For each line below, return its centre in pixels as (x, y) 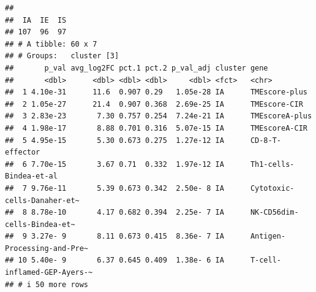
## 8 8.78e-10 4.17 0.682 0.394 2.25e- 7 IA (115, 213)
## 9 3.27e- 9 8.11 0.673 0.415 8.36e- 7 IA (115, 236)
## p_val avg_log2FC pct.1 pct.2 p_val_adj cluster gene (137, 68)
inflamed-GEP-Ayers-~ (49, 273)
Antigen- (268, 236)
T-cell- (266, 260)
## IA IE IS (36, 20)
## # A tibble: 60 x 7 (51, 44)
